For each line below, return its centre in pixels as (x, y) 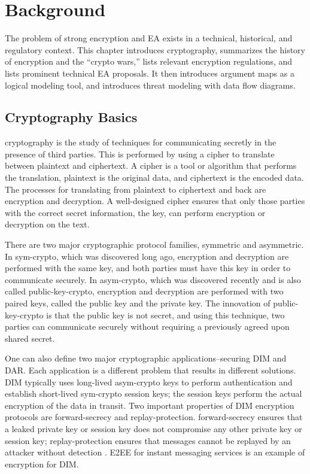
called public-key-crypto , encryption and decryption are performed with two (144, 291)
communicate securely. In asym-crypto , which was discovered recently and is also (153, 279)
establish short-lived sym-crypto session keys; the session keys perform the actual (154, 394)
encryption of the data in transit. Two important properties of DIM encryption (150, 405)
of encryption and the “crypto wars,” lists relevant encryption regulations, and (149, 61)
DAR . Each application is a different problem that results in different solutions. (151, 370)
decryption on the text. (47, 224)
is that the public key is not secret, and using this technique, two (165, 315)
